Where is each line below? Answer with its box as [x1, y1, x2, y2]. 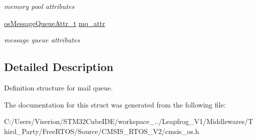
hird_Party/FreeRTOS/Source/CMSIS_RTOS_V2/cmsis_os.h [4, 125, 199, 136]
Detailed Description [4, 59, 114, 74]
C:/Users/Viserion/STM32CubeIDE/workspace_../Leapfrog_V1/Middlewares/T [4, 116, 253, 126]
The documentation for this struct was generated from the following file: [4, 99, 226, 109]
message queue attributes [4, 34, 80, 45]
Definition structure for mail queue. [4, 82, 113, 92]
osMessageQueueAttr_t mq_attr [4, 17, 105, 28]
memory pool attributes [4, 1, 75, 11]
